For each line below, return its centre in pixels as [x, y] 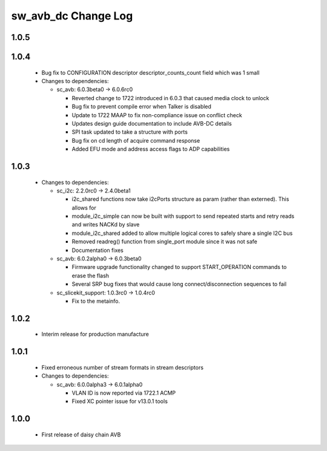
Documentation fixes [98, 250]
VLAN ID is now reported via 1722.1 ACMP [124, 393]
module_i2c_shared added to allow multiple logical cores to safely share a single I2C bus [182, 233]
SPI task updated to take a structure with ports [130, 132]
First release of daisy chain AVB [81, 435]
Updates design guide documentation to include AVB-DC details [152, 123]
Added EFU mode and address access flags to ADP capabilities [151, 149]
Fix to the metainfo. [96, 301]
